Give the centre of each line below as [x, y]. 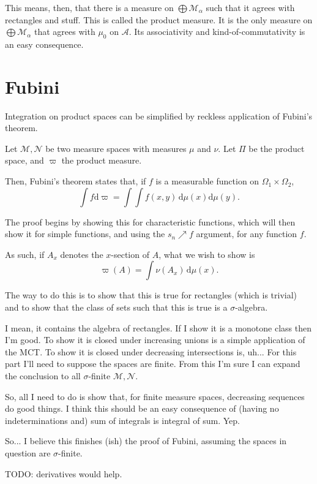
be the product [277, 148]
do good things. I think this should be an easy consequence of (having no [142, 408]
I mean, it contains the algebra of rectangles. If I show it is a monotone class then [158, 327]
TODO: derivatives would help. [64, 473]
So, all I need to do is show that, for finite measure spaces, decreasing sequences [155, 396]
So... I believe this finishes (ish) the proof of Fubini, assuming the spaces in [146, 441]
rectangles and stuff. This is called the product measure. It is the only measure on [159, 19]
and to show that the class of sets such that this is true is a [116, 307]
